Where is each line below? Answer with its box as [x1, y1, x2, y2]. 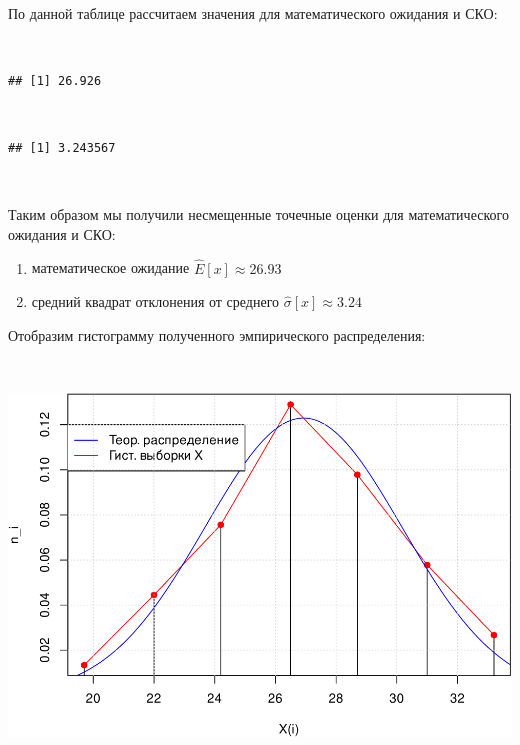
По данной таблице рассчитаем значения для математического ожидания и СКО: [8, 2, 498, 23]
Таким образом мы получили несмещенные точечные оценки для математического [8, 204, 509, 225]
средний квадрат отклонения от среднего [31, 291, 280, 312]
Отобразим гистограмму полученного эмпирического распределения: [8, 324, 426, 345]
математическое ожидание [31, 257, 190, 278]
